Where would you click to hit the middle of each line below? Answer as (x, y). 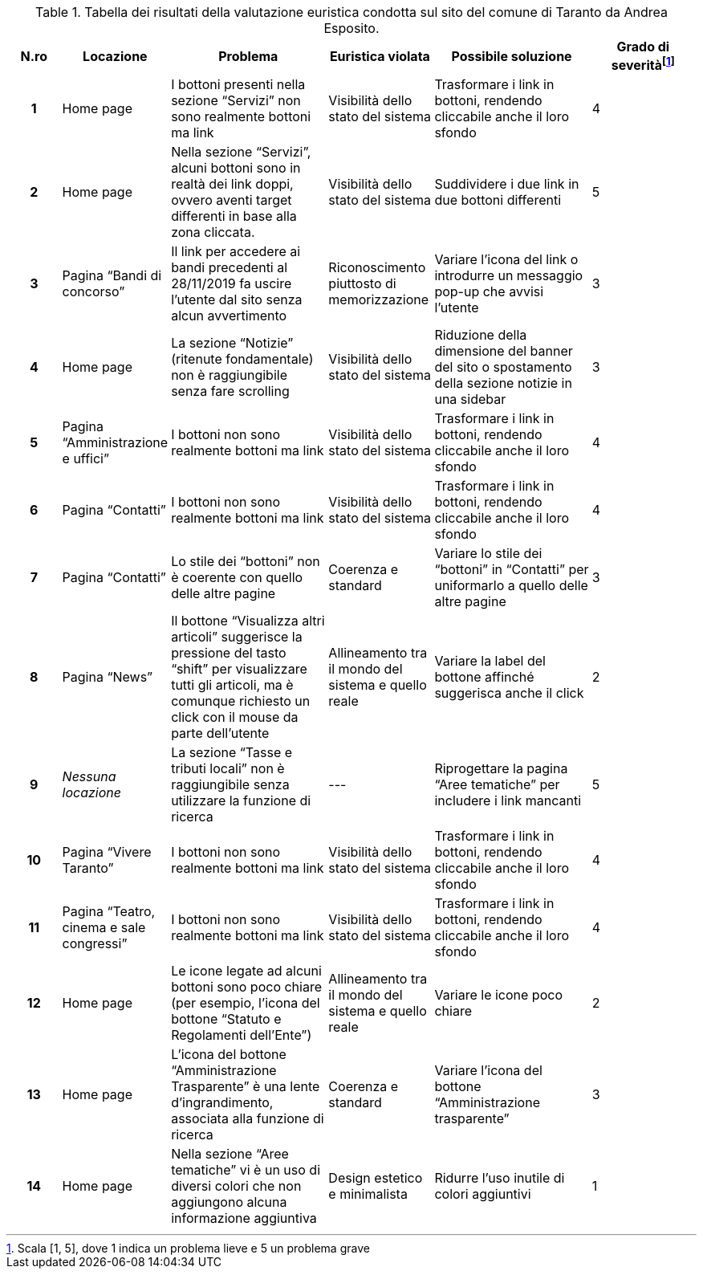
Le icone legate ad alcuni (246, 971)
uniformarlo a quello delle (511, 586)
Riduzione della (481, 335)
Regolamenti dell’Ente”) (242, 1035)
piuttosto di (362, 284)
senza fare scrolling (230, 391)
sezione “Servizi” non (236, 101)
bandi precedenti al (230, 268)
